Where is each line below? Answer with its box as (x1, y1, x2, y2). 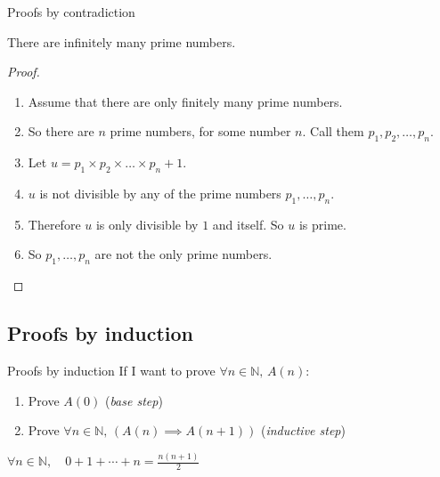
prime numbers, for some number (110, 122, 291, 141)
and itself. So (212, 214, 284, 233)
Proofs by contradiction (7, 3, 135, 20)
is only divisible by (95, 214, 199, 233)
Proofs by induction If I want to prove (7, 360, 216, 379)
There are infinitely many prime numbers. (7, 32, 236, 51)
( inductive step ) (260, 421, 346, 440)
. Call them (302, 122, 364, 141)
